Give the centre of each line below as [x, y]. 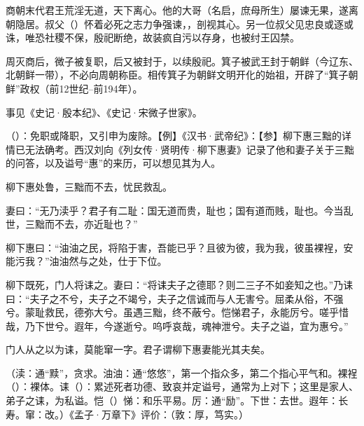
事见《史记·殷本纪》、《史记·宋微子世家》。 [104, 112]
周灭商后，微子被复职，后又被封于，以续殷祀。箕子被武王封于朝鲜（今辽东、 [182, 61]
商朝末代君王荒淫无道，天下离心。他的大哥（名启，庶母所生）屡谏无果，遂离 [182, 10]
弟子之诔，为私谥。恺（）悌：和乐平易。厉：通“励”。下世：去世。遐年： [172, 400]
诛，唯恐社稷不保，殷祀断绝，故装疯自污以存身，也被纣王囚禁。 [153, 37]
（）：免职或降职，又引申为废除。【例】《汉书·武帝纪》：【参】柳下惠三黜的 [174, 136]
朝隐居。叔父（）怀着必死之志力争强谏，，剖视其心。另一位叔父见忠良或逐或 [180, 23]
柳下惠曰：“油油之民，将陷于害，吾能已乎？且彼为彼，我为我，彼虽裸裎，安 [180, 247]
